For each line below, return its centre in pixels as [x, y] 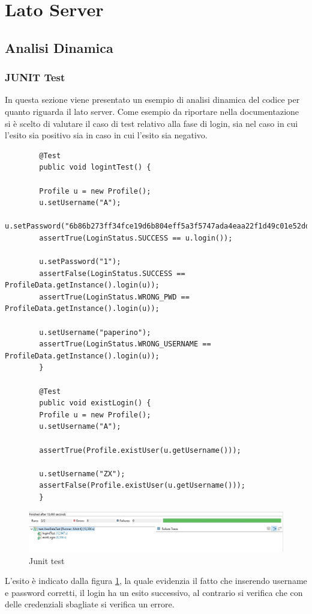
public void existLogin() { [95, 403]
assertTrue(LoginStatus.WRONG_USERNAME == [125, 344]
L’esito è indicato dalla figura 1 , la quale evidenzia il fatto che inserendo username [156, 581]
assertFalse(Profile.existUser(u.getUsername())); [142, 486]
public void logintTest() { [95, 167]
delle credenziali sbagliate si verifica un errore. [90, 604]
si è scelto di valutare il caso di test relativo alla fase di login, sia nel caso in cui [151, 123]
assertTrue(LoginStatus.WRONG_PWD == [114, 297]
